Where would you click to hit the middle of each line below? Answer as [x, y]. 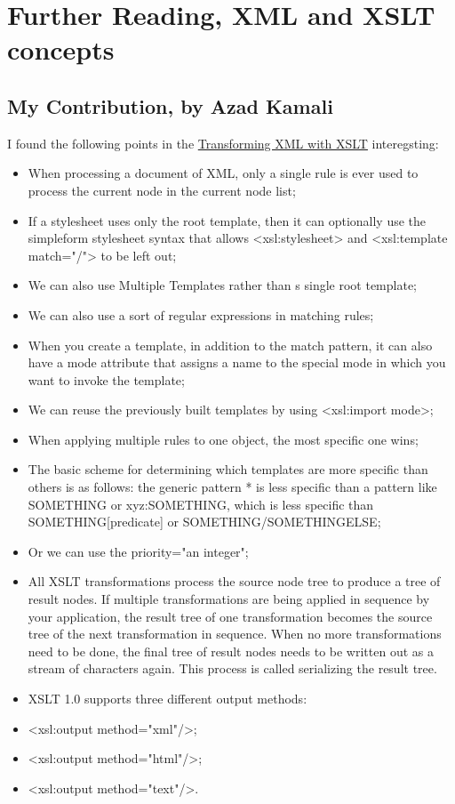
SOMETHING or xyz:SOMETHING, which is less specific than [201, 504]
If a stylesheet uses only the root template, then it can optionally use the [227, 220]
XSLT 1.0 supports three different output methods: [168, 699]
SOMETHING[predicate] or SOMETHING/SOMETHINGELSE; [204, 522]
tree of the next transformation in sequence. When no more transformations [235, 634]
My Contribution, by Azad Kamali [170, 105]
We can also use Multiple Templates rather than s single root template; [223, 285]
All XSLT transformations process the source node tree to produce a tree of [234, 581]
